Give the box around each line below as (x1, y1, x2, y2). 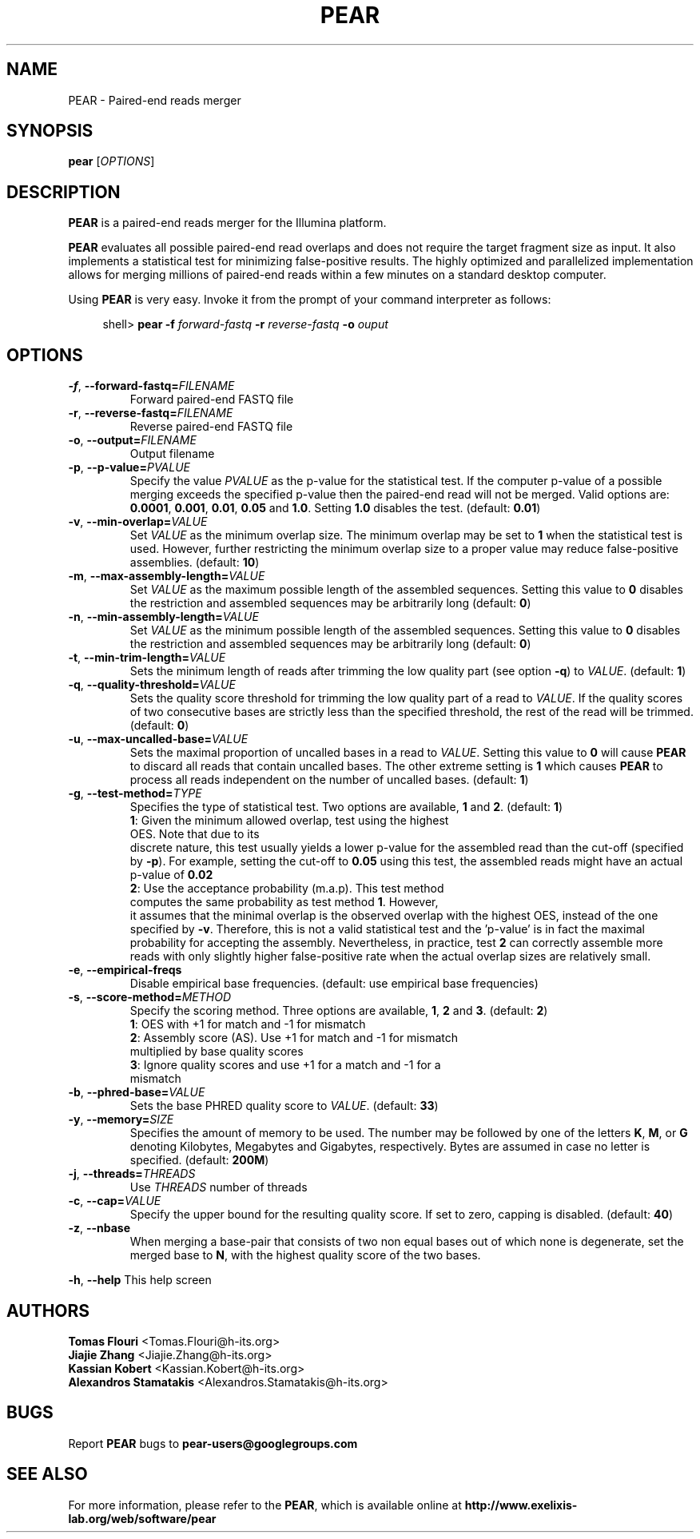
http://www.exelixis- (464, 1497, 578, 1512)
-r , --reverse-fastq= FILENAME (68, 406, 233, 420)
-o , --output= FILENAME (68, 433, 197, 447)
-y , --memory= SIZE (68, 1112, 174, 1127)
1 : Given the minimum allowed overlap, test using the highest (129, 813, 449, 828)
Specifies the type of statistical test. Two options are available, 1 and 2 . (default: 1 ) (129, 800, 563, 814)
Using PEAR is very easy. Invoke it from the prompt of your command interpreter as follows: (68, 292, 551, 307)
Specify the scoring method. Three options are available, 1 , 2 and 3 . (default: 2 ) (129, 1004, 548, 1018)
